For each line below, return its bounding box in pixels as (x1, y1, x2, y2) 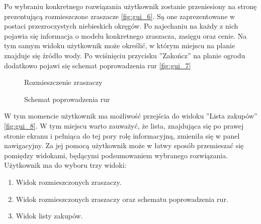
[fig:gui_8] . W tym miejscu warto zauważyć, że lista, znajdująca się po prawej (4, 120, 244, 131)
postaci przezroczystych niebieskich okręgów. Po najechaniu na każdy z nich (4, 21, 238, 31)
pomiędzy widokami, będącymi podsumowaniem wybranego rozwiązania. (4, 150, 228, 160)
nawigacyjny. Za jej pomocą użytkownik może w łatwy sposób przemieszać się (4, 140, 244, 151)
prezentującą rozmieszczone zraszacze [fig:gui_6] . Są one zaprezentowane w (4, 11, 235, 21)
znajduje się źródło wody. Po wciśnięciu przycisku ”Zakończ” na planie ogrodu (4, 50, 245, 60)
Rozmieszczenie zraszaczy (24, 77, 103, 87)
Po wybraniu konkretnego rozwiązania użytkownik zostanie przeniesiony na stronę (4, 1, 257, 11)
